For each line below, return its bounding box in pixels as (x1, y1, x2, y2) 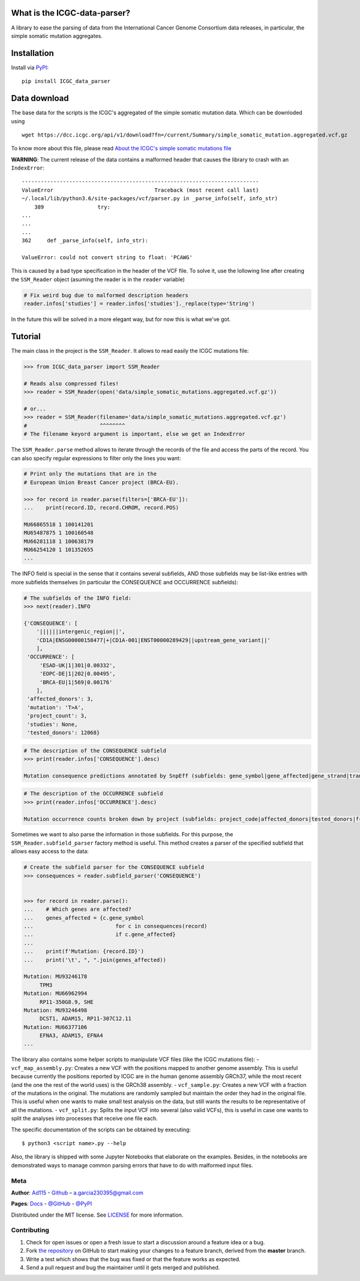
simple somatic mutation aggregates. (11, 32, 103, 39)
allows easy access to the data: (11, 848, 89, 855)
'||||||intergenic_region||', (36, 628, 125, 635)
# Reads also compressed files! (23, 380, 119, 387)
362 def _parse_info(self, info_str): (22, 237, 149, 244)
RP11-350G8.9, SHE (39, 998, 94, 1005)
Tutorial (11, 331, 41, 341)
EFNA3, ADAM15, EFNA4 (39, 1032, 103, 1039)
